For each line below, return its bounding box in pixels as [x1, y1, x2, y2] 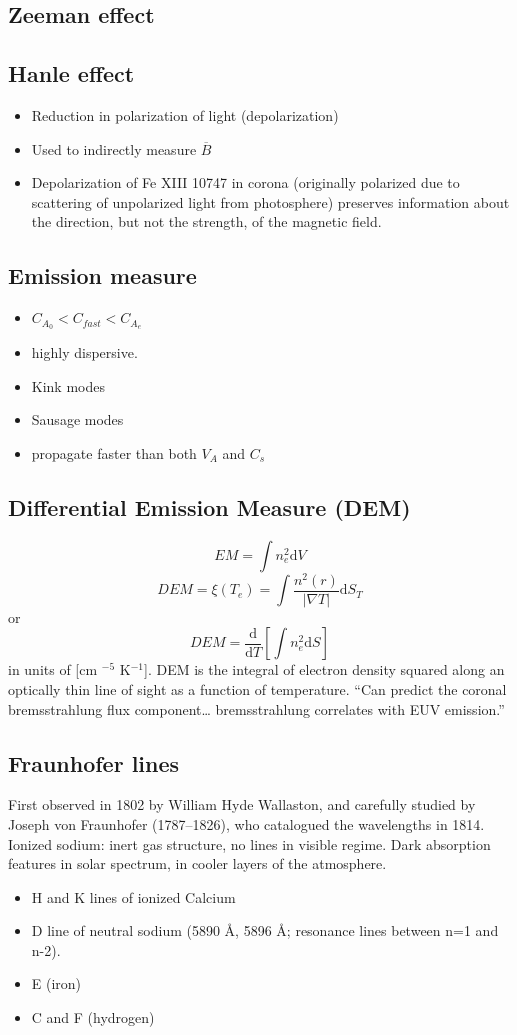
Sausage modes [31, 409, 124, 430]
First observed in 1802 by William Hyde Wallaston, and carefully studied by [8, 794, 476, 815]
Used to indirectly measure [31, 138, 197, 159]
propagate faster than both [31, 442, 197, 463]
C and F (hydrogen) [31, 1007, 155, 1028]
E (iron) [31, 973, 82, 994]
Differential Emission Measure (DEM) [8, 491, 411, 522]
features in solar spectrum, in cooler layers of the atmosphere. [8, 853, 387, 874]
